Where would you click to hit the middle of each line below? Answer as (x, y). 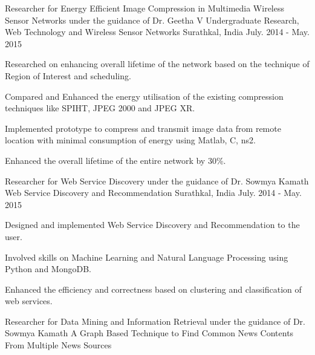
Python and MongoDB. (48, 269)
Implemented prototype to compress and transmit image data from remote (143, 128)
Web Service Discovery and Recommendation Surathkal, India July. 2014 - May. (153, 193)
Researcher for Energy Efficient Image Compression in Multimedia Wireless (145, 8)
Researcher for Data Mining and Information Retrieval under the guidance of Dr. (155, 321)
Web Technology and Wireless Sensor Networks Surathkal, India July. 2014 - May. (157, 32)
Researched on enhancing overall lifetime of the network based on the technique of (157, 64)
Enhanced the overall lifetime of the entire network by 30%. (115, 160)
